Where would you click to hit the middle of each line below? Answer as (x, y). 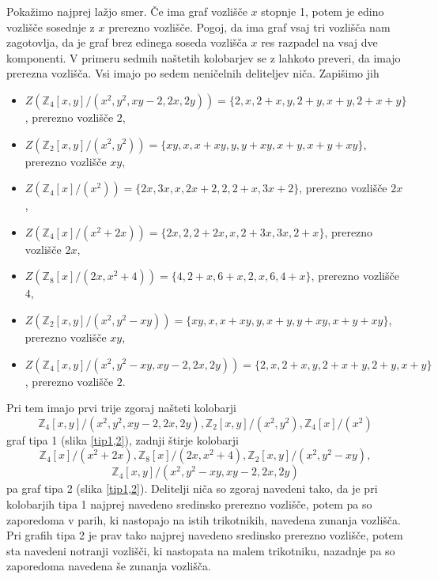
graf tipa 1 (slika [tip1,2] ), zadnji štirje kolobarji (123, 439)
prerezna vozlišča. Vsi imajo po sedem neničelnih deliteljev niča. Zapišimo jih (193, 73)
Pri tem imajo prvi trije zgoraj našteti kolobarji (122, 408)
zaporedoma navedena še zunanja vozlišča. (109, 566)
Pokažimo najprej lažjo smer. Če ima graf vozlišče (127, 11)
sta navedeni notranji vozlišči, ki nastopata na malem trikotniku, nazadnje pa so (201, 550)
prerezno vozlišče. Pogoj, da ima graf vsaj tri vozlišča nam (249, 26)
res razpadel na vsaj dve (319, 42)
